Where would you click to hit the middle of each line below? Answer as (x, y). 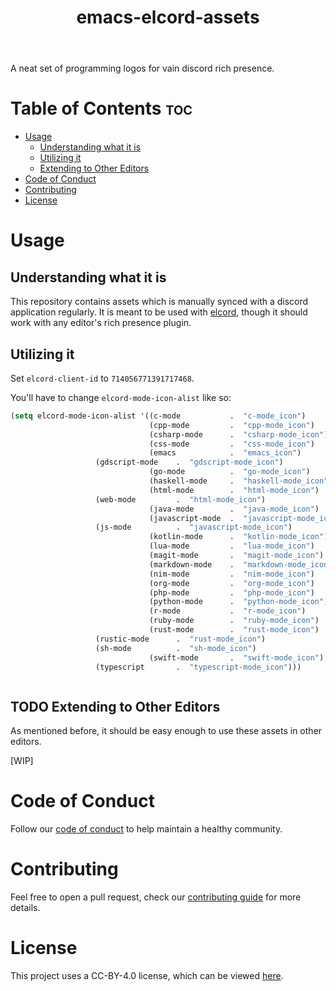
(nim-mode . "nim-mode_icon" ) (231, 574)
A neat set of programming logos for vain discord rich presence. (142, 68)
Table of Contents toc (101, 108)
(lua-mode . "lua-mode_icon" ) (231, 546)
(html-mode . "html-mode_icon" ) (234, 490)
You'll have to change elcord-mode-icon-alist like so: (121, 397)
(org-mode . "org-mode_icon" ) (231, 583)
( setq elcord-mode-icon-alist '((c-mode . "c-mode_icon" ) (158, 416)
